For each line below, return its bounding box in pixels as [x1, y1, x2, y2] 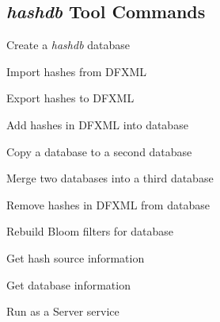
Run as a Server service [6, 303, 119, 320]
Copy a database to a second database [6, 143, 192, 159]
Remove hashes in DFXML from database [6, 196, 210, 213]
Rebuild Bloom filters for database [6, 223, 174, 240]
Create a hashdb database [6, 36, 131, 53]
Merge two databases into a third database [6, 170, 214, 186]
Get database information [6, 276, 131, 293]
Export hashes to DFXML [6, 90, 135, 106]
